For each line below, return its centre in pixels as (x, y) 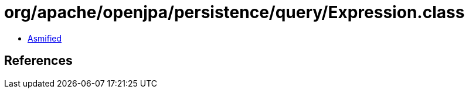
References (38, 61)
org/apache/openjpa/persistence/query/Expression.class (235, 12)
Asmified (45, 38)
